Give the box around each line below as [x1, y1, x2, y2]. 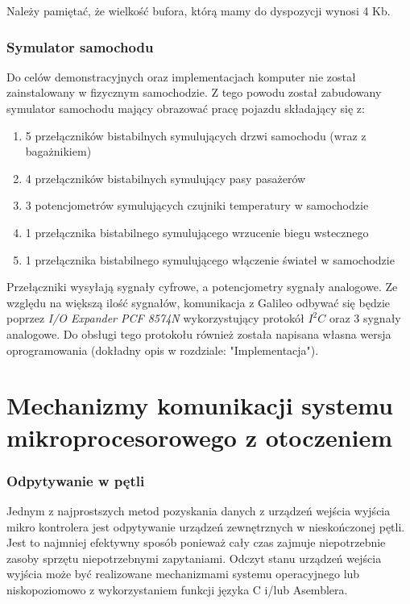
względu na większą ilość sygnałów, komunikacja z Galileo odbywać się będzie [6, 294, 390, 310]
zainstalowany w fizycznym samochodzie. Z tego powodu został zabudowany [6, 84, 382, 101]
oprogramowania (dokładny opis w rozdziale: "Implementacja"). [6, 341, 319, 358]
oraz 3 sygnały [329, 310, 401, 327]
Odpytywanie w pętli [6, 470, 145, 490]
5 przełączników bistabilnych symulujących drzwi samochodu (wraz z [25, 127, 367, 144]
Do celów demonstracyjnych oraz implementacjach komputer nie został [6, 68, 356, 85]
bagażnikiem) [25, 143, 92, 160]
